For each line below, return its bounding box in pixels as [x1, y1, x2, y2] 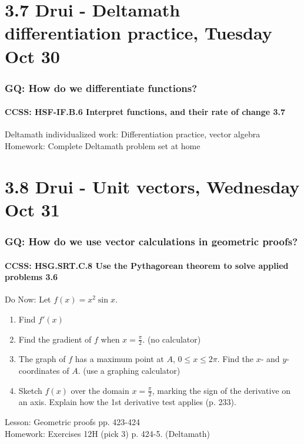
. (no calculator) [142, 333, 201, 345]
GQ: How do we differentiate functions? [5, 80, 198, 95]
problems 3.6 [5, 271, 58, 283]
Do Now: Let [5, 293, 51, 305]
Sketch [18, 384, 42, 396]
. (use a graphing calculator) [78, 364, 181, 376]
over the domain [71, 384, 129, 396]
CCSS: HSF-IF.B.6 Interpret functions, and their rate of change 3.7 [5, 106, 286, 118]
